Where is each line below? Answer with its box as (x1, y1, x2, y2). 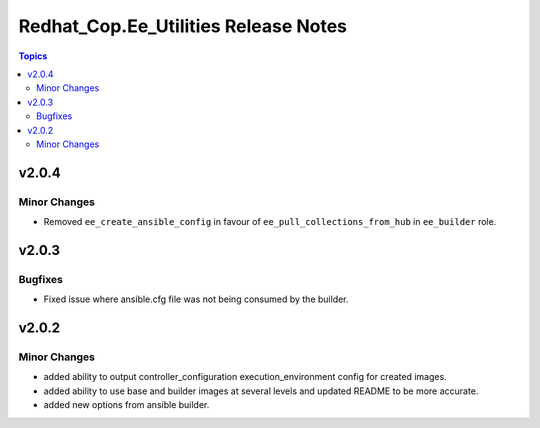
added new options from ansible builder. (43, 399, 210, 411)
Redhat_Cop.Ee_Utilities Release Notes (18, 15, 348, 37)
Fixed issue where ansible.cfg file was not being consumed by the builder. (43, 293, 349, 305)
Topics (18, 50, 48, 62)
